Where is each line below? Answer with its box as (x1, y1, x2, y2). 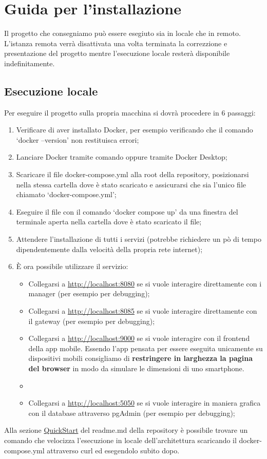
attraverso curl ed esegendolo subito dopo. (47, 445, 180, 455)
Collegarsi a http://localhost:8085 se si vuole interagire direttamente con (28, 305, 257, 316)
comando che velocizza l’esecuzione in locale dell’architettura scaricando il (4, 434, 237, 445)
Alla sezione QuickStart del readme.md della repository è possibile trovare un (4, 425, 248, 435)
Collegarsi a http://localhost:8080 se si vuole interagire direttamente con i (28, 278, 262, 289)
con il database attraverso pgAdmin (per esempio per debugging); (28, 407, 235, 418)
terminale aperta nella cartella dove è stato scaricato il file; (16, 216, 202, 227)
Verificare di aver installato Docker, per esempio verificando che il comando (16, 124, 253, 135)
